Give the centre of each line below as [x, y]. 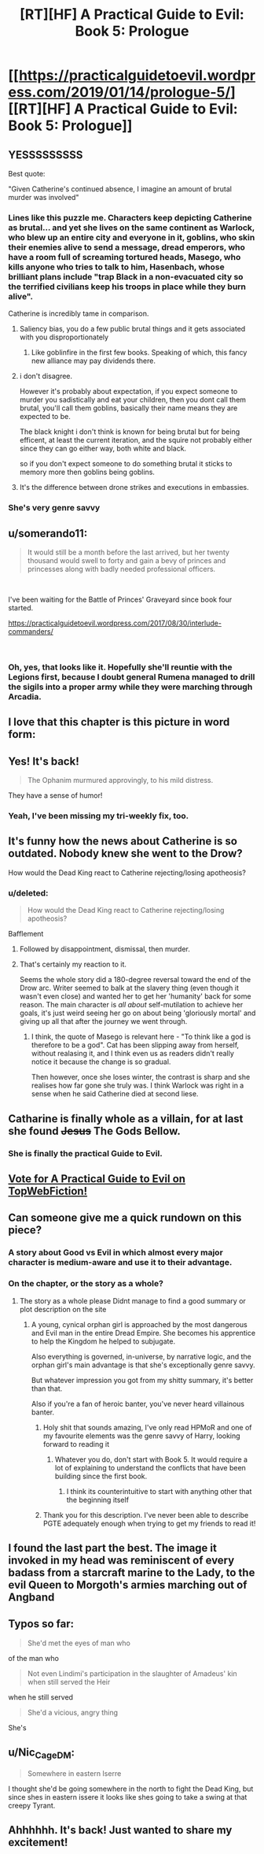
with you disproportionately [64, 337]
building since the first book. [101, 1476]
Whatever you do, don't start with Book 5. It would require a [151, 1459]
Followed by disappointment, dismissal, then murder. [105, 949]
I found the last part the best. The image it [113, 1548]
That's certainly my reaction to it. [73, 964]
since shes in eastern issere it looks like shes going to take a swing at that [128, 1797]
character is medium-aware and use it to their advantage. [120, 1263]
